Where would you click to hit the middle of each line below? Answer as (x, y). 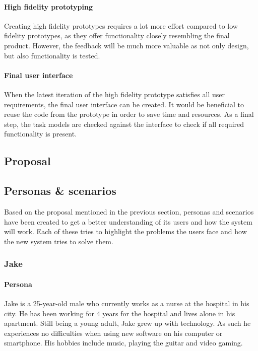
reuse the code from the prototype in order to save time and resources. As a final (129, 114)
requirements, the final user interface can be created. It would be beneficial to (124, 104)
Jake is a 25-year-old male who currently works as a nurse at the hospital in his (127, 303)
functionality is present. (41, 134)
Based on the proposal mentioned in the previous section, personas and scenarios (129, 211)
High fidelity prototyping (48, 6)
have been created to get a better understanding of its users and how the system (128, 221)
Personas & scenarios (60, 191)
